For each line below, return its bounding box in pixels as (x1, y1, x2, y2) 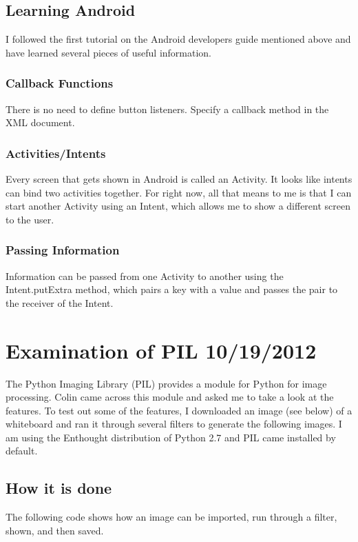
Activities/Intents (6, 144, 106, 161)
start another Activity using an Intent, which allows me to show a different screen (6, 199, 350, 213)
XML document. (6, 115, 75, 130)
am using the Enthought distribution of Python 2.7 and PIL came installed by (6, 430, 336, 444)
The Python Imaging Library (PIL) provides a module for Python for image (6, 376, 327, 390)
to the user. (6, 212, 54, 226)
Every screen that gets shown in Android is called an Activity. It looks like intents (6, 172, 352, 186)
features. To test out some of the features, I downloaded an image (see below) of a (6, 403, 352, 417)
